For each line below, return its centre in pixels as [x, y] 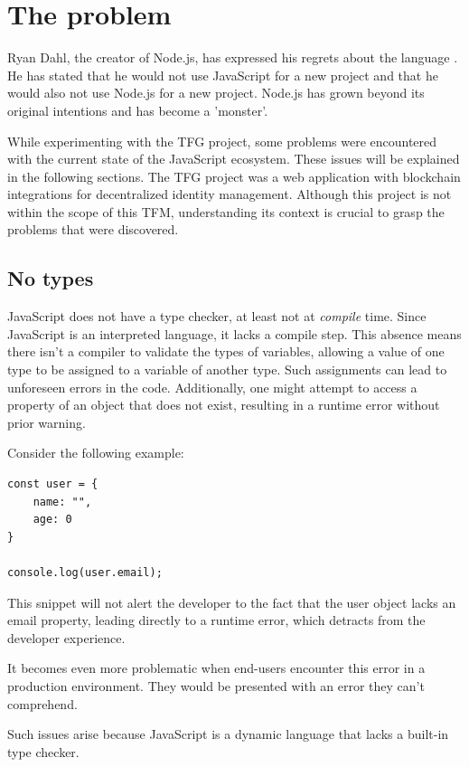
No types [51, 278]
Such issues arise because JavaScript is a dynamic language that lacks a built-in [228, 734]
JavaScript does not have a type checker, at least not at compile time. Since [217, 316]
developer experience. [66, 637]
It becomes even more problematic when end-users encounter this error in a [216, 668]
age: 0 [52, 520]
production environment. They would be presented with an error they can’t [216, 685]
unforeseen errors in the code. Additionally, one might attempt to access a [212, 387]
